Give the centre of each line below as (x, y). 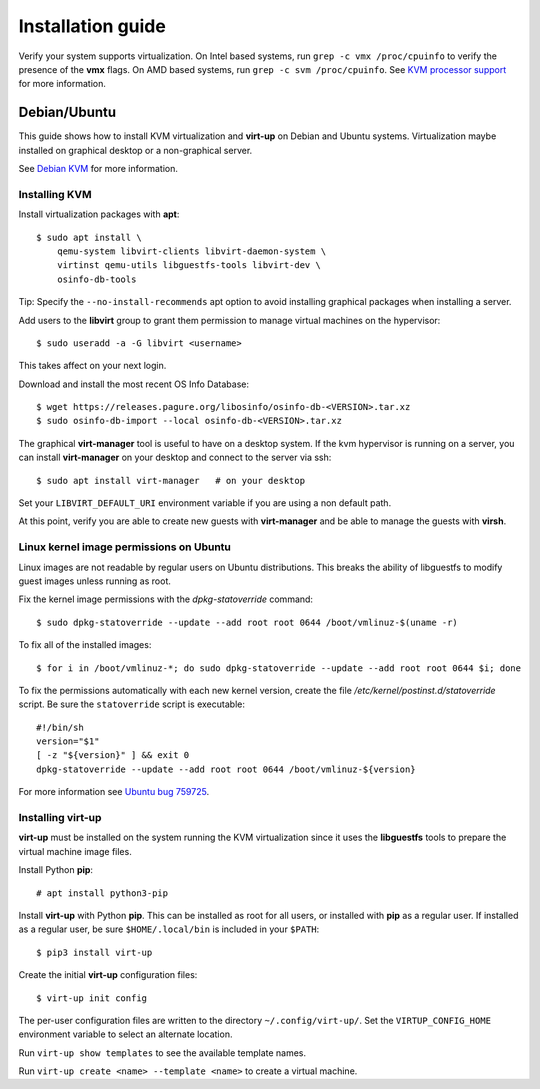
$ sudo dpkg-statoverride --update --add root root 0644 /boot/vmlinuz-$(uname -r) (247, 622)
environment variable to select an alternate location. (125, 1034)
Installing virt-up (60, 817)
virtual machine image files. (75, 851)
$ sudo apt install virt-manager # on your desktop (170, 480)
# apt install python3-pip (102, 893)
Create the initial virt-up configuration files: (108, 975)
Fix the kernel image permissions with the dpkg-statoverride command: (166, 599)
